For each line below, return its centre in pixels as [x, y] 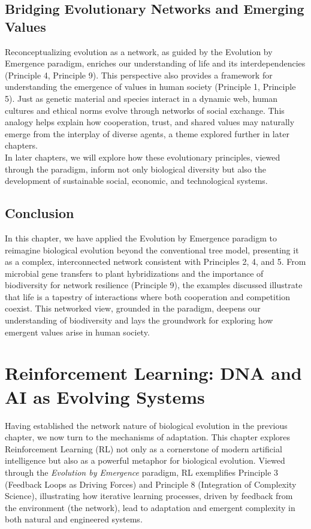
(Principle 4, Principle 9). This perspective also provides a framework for [139, 75]
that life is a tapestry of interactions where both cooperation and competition [148, 296]
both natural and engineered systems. [74, 519]
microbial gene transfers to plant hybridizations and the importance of [134, 273]
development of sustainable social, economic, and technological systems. [136, 181]
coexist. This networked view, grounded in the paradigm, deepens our [133, 308]
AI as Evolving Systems [105, 396]
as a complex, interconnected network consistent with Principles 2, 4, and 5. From [155, 262]
